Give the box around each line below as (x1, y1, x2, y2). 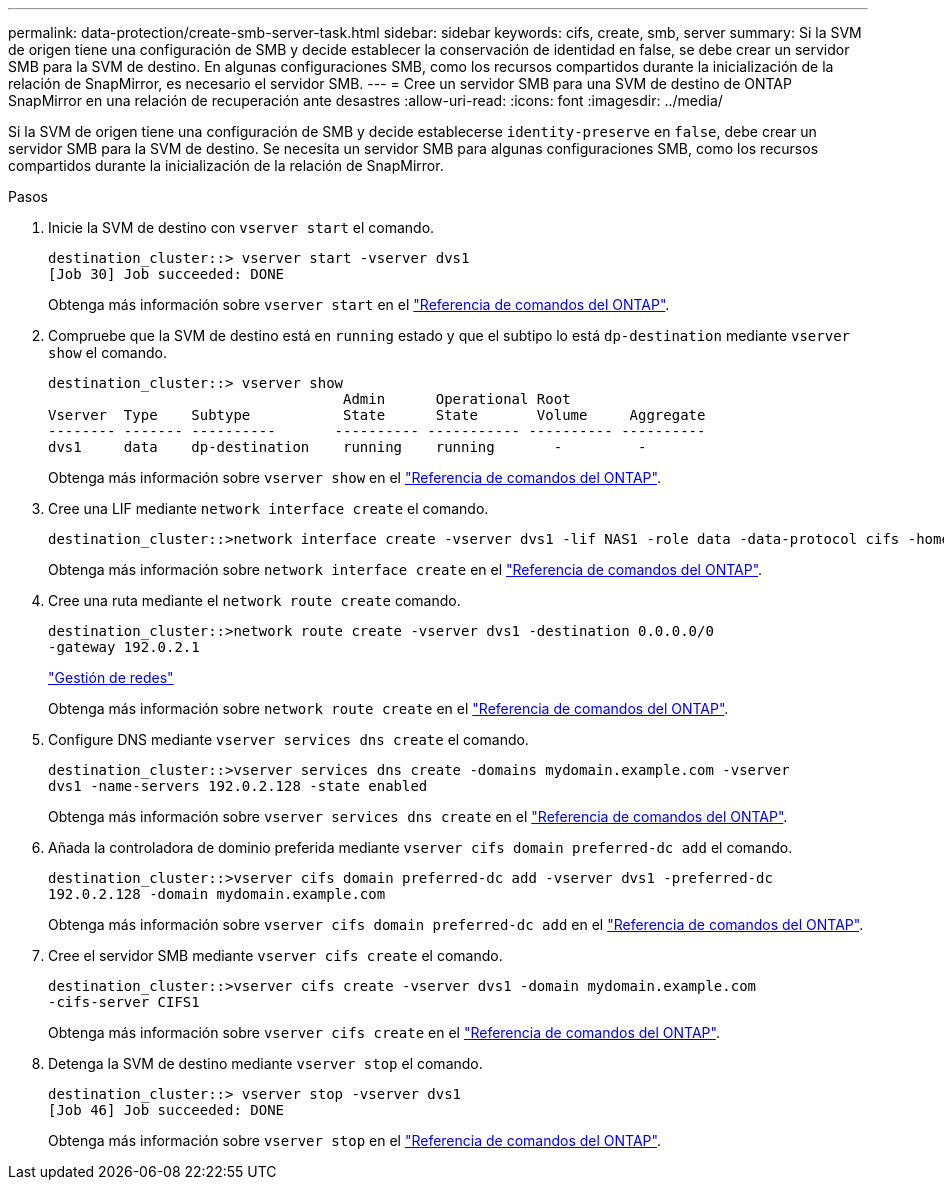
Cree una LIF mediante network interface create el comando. (48, 500, 489, 517)
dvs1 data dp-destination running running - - (48, 439, 647, 455)
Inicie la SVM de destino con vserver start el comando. (48, 219, 435, 236)
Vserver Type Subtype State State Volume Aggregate (48, 407, 706, 423)
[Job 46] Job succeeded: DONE (48, 1102, 285, 1118)
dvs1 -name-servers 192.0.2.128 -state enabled (48, 778, 428, 794)
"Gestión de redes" (48, 669, 174, 686)
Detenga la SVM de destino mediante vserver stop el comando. (48, 1055, 483, 1072)
